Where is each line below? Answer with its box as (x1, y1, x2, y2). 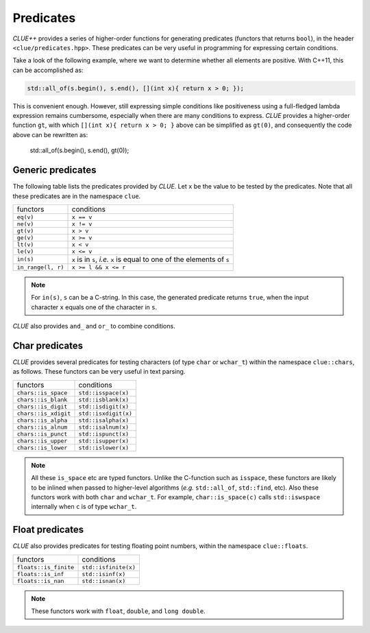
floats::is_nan (16, 577, 64, 584)
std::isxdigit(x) (78, 409, 133, 417)
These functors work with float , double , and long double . (31, 607, 206, 615)
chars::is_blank (16, 396, 68, 403)
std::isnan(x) (82, 577, 126, 584)
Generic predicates (12, 165, 97, 176)
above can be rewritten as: (12, 130, 88, 139)
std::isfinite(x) (82, 563, 136, 571)
